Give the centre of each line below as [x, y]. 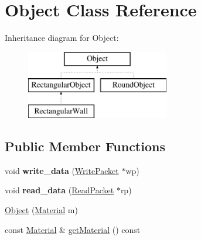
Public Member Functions [85, 146]
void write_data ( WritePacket [62, 170]
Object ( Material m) [41, 210]
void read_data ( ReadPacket [59, 190]
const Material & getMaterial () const [73, 229]
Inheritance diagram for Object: [62, 38]
